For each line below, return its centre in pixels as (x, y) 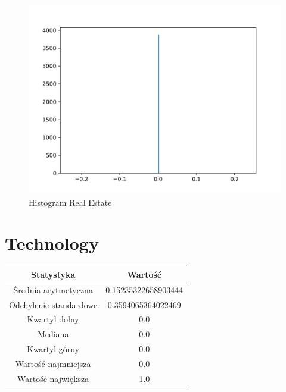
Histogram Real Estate (70, 202)
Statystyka (53, 274)
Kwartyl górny (53, 349)
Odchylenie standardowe (53, 304)
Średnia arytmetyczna (53, 289)
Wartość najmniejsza (53, 363)
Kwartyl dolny (53, 319)
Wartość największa (53, 378)
